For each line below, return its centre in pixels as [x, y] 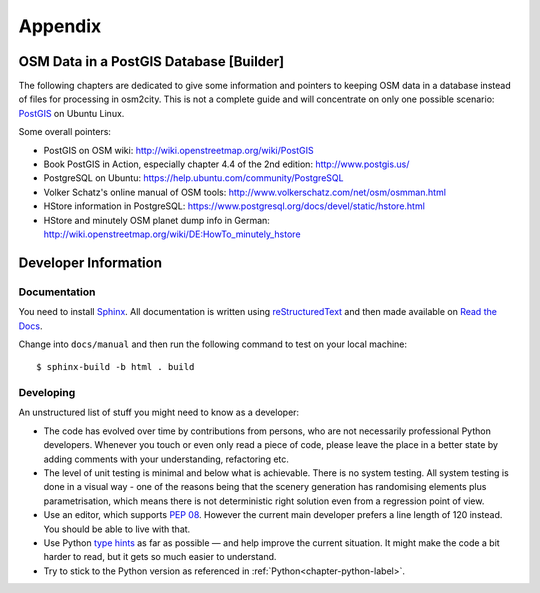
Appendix [60, 26]
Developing [47, 393]
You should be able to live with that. [117, 529]
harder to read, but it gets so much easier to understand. [160, 557]
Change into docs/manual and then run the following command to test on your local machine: [213, 344]
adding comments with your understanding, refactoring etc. [166, 459]
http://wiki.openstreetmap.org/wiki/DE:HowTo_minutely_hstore [172, 234]
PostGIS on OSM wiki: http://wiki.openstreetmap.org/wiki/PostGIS [178, 150]
